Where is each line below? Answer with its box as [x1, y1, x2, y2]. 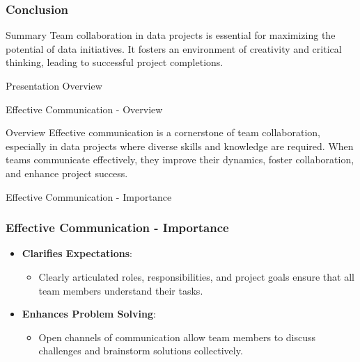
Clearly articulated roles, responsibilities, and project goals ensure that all [38, 269, 354, 283]
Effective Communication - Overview [6, 101, 163, 116]
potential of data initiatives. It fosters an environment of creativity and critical [6, 41, 342, 56]
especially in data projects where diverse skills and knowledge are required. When [6, 138, 354, 153]
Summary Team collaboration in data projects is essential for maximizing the [6, 28, 336, 42]
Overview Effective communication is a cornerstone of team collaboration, [6, 125, 320, 140]
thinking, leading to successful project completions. [6, 55, 224, 69]
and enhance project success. [6, 165, 128, 180]
